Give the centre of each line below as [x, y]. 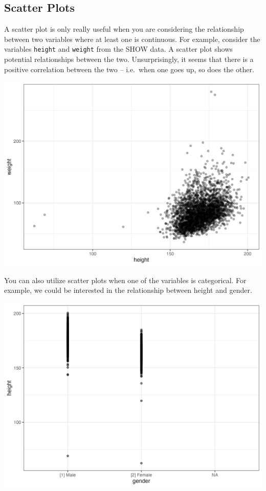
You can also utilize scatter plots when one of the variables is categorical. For [125, 280]
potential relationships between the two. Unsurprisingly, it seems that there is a [129, 59]
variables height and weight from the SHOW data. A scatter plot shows [118, 49]
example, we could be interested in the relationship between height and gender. [128, 290]
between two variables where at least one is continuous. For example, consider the [132, 39]
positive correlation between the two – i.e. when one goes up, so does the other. [129, 69]
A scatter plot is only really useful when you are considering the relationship [124, 29]
